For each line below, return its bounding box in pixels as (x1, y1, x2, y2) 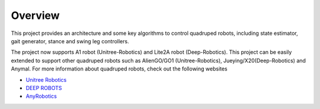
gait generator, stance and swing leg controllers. (11, 37, 130, 44)
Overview (11, 9, 60, 22)
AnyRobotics (25, 92, 57, 100)
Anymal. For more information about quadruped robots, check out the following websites (11, 65, 228, 72)
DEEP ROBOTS (25, 84, 62, 91)
